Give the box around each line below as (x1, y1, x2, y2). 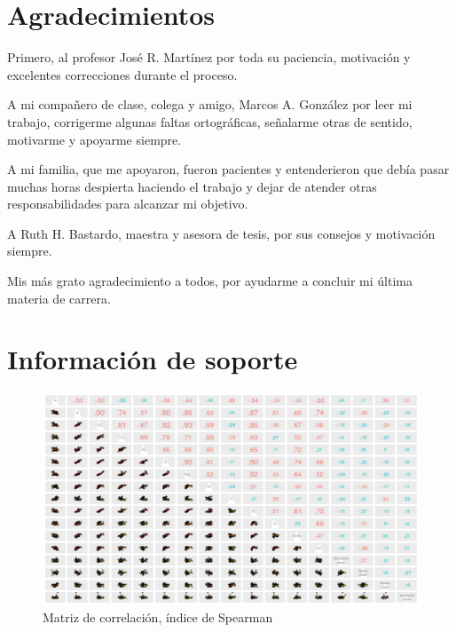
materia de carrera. (7, 288, 111, 307)
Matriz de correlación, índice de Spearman (43, 608, 273, 627)
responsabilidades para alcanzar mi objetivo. (7, 194, 248, 213)
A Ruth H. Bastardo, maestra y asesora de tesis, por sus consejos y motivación (7, 224, 436, 242)
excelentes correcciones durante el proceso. (7, 65, 238, 83)
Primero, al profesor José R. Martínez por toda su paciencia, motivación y (7, 48, 411, 67)
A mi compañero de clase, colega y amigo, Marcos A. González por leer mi (7, 95, 413, 114)
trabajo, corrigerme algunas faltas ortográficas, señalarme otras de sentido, (7, 112, 413, 130)
